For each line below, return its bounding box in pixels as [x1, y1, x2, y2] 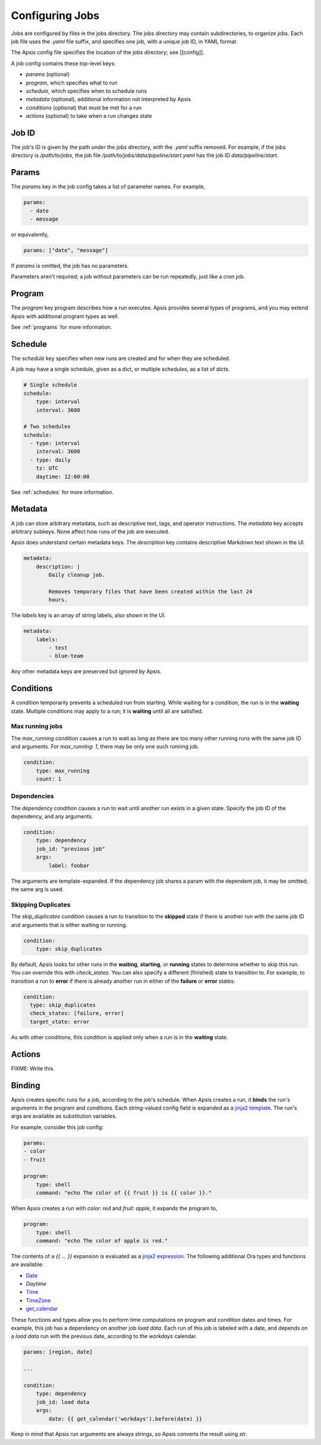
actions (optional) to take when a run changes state [26, 112, 152, 120]
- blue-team [48, 653, 83, 660]
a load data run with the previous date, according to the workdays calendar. [11, 1333, 197, 1340]
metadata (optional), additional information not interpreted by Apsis [26, 96, 191, 103]
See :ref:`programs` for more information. [11, 324, 112, 331]
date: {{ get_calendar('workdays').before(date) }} [48, 1415, 203, 1422]
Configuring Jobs [11, 9, 100, 22]
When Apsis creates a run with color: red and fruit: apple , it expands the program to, [11, 1205, 218, 1212]
